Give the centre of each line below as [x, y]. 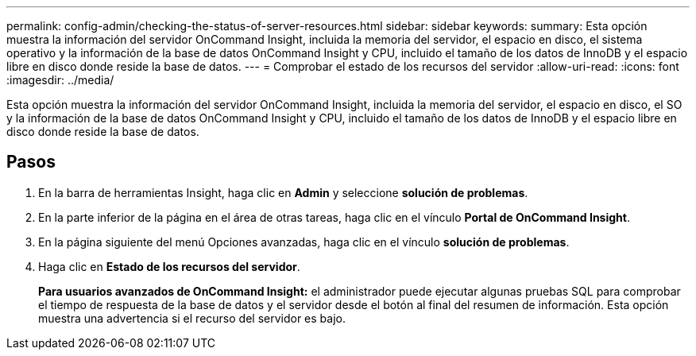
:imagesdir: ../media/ [60, 80]
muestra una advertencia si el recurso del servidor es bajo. [192, 318]
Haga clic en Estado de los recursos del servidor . [169, 266]
